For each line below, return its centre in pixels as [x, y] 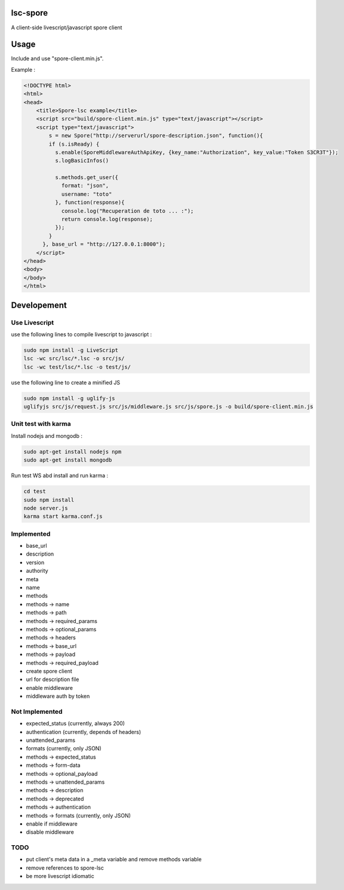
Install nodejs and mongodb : [47, 435]
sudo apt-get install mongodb [68, 460]
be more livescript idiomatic [60, 876]
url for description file [53, 679]
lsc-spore [30, 13]
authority [37, 571]
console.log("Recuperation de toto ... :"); [128, 211]
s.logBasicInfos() [82, 161]
